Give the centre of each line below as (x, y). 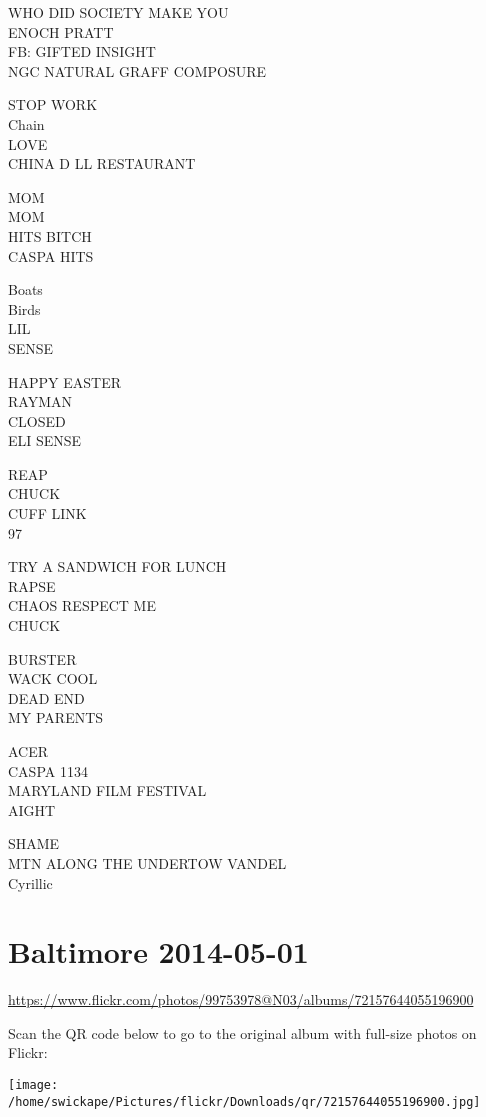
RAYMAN (40, 401)
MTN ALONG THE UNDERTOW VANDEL (147, 862)
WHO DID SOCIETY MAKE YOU (118, 12)
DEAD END (46, 697)
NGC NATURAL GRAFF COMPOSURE (137, 70)
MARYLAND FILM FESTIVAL (107, 790)
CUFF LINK (47, 513)
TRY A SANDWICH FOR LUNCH (117, 566)
